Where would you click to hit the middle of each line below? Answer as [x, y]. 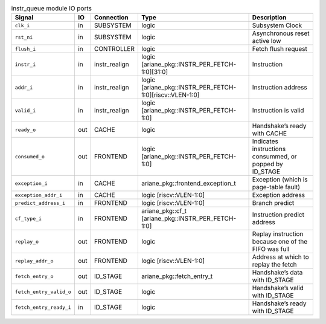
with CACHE [269, 134]
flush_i [25, 49]
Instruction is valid [278, 111]
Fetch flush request [280, 49]
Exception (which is [280, 180]
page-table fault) [276, 187]
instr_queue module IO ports [51, 8]
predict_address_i [40, 203]
